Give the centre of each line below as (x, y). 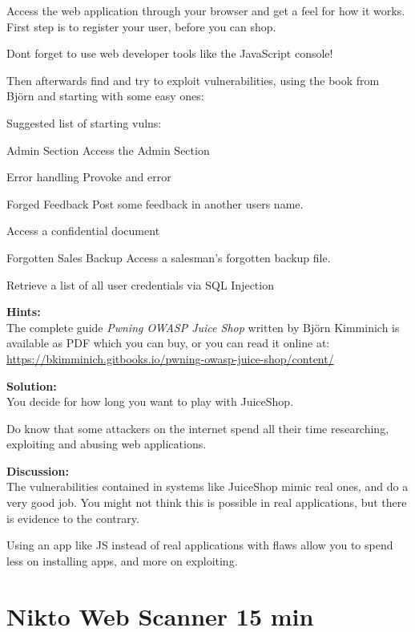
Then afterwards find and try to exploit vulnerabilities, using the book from (193, 80)
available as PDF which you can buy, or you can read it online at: (168, 343)
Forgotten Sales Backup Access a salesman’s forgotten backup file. (169, 257)
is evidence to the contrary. (73, 518)
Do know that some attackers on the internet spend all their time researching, (198, 428)
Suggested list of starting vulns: (84, 122)
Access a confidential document (83, 231)
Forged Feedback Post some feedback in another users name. (155, 203)
